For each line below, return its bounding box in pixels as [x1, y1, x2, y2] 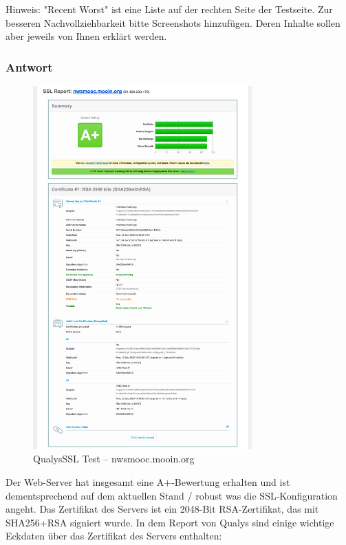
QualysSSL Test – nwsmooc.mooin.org [33, 451, 195, 466]
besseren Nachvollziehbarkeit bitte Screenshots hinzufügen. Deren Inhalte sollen [6, 15, 340, 30]
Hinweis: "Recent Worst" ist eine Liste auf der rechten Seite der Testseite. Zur [6, 2, 333, 16]
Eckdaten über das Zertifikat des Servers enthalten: [6, 528, 222, 543]
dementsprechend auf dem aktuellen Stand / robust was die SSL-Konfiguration [6, 488, 338, 502]
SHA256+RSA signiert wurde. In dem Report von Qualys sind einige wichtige [6, 515, 334, 529]
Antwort [6, 58, 53, 75]
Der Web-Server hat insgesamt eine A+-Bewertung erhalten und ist [6, 474, 290, 489]
